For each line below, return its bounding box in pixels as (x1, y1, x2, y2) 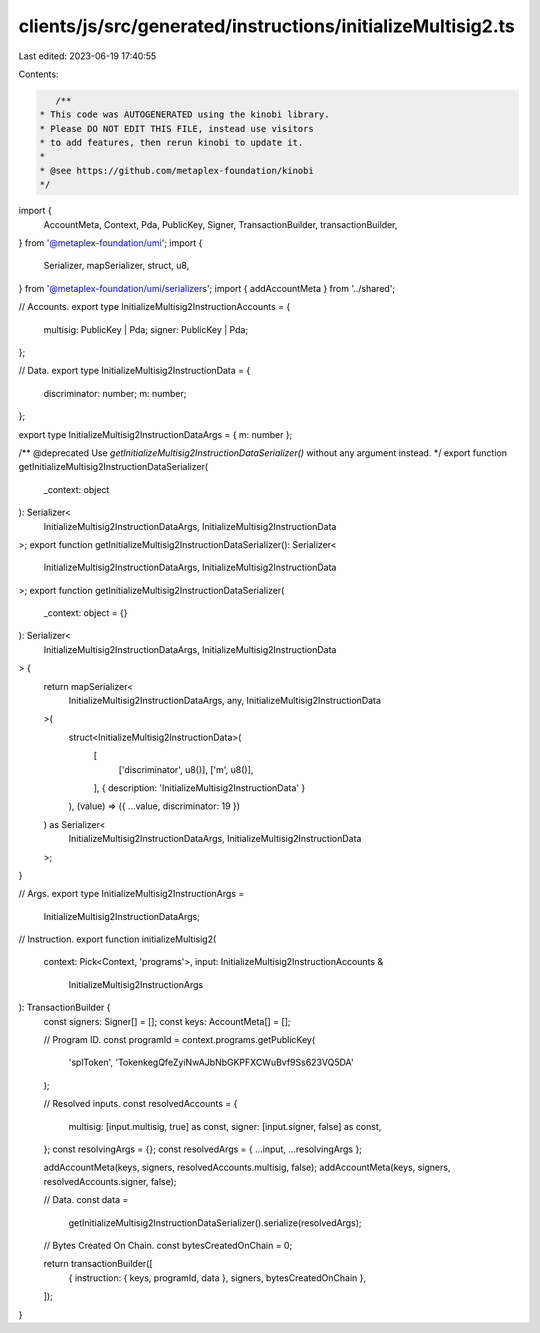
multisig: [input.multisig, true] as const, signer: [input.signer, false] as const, (68, 1120, 382, 1132)
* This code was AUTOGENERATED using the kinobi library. (39, 109, 330, 120)
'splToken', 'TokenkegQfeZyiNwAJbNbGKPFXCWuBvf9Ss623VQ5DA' (68, 1056, 354, 1069)
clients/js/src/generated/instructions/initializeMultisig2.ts (18, 15, 515, 37)
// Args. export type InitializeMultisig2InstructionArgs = (18, 888, 245, 900)
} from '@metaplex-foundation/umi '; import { (18, 237, 203, 249)
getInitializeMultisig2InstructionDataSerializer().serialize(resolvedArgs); (68, 1216, 362, 1229)
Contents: (18, 68, 59, 80)
